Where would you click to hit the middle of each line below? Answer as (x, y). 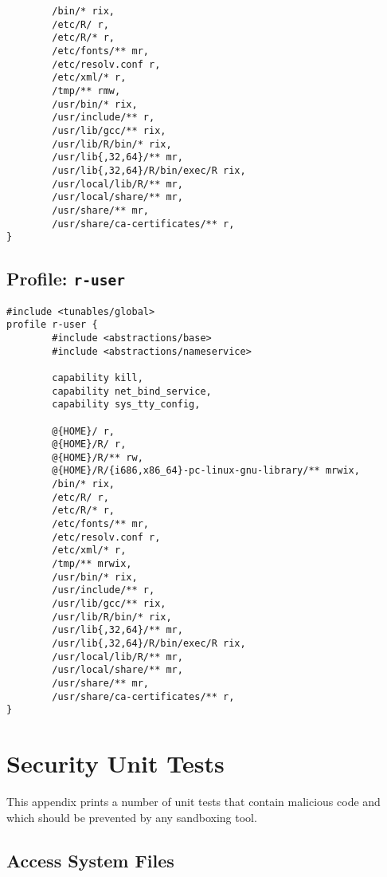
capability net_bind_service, (132, 391)
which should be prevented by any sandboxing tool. (132, 817)
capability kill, (98, 378)
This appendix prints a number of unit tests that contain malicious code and (193, 802)
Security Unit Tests (115, 763)
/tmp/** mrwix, (92, 564)
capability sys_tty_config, (126, 405)
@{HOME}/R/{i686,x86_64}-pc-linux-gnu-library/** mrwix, (206, 471)
